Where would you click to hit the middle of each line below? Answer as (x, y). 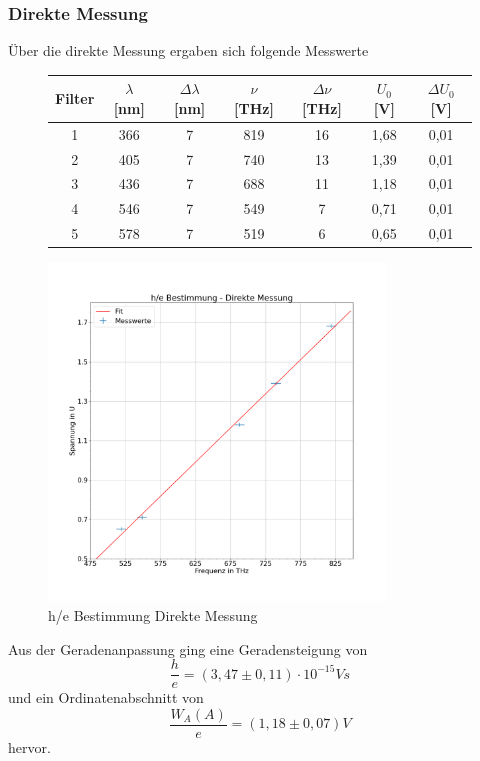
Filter (75, 98)
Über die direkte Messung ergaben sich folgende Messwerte (188, 50)
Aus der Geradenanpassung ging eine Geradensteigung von (188, 648)
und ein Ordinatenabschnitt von (106, 697)
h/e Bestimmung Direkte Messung (153, 615)
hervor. (29, 746)
